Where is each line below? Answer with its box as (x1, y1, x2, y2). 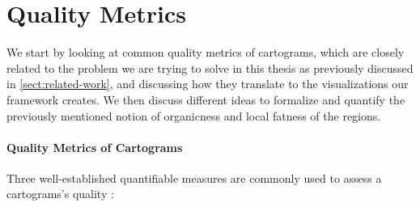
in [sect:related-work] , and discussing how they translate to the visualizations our (6, 75, 409, 92)
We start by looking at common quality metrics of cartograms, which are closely (6, 44, 405, 61)
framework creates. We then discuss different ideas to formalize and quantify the (6, 91, 405, 108)
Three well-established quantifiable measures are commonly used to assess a (6, 169, 382, 186)
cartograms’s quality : (6, 185, 114, 202)
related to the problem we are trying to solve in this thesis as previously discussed (6, 59, 414, 76)
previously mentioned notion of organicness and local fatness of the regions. (6, 107, 381, 124)
